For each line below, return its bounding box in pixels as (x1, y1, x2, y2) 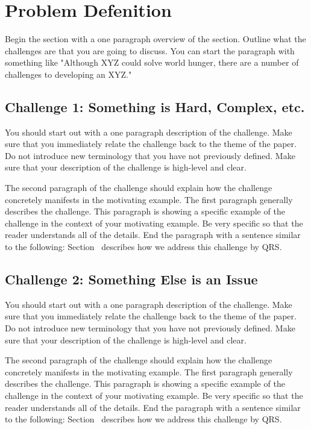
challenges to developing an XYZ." (5, 67, 132, 80)
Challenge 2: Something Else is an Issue (5, 270, 258, 289)
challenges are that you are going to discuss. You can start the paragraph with (5, 44, 295, 57)
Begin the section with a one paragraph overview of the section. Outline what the (5, 33, 306, 45)
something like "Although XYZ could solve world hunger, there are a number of (5, 56, 299, 69)
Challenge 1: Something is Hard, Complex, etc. (5, 97, 305, 116)
